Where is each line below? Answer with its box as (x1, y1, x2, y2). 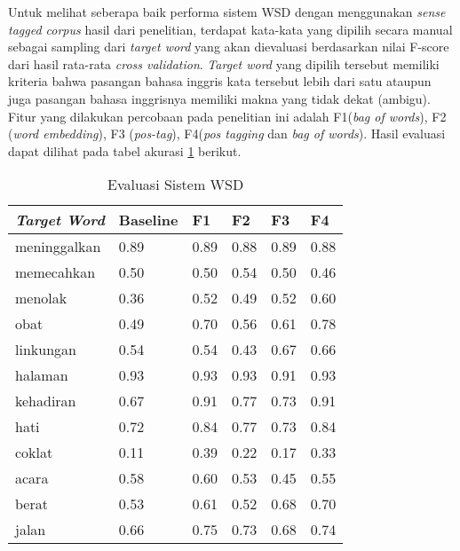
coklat (15, 442, 53, 463)
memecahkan (15, 262, 96, 283)
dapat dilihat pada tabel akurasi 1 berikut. (8, 141, 242, 160)
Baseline (118, 209, 178, 231)
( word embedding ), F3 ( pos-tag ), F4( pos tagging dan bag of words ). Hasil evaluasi (8, 124, 446, 143)
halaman (15, 365, 68, 386)
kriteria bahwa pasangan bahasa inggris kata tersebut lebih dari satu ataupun (8, 72, 432, 91)
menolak (15, 287, 67, 309)
